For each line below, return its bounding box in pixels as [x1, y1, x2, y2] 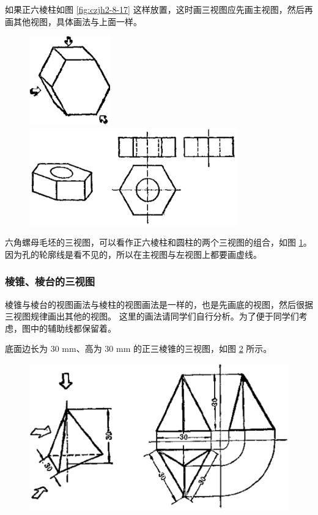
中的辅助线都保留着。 [30, 321, 116, 334]
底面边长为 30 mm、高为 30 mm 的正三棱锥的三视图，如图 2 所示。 [5, 342, 272, 355]
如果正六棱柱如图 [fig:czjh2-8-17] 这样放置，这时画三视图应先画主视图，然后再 [5, 3, 313, 15]
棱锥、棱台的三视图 [5, 274, 95, 289]
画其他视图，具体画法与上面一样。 [5, 15, 142, 27]
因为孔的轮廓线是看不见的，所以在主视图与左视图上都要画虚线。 [5, 247, 262, 260]
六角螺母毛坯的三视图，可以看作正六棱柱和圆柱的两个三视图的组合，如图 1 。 [5, 236, 312, 249]
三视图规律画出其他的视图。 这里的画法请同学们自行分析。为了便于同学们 [5, 310, 299, 323]
